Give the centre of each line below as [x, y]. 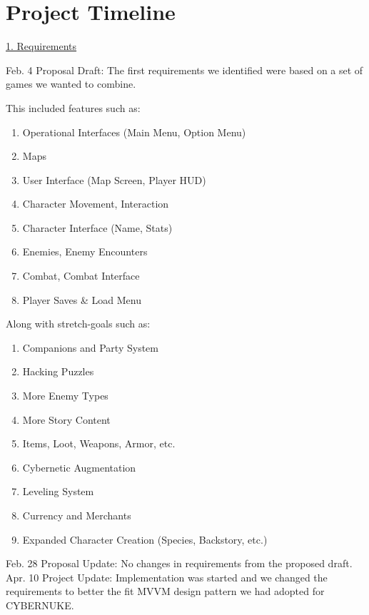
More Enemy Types [65, 396]
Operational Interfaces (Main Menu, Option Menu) [134, 132]
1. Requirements [41, 46]
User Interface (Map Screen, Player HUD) [114, 179]
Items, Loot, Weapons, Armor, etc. [99, 443]
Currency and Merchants [77, 515]
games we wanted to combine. [71, 84]
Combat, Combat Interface [81, 276]
